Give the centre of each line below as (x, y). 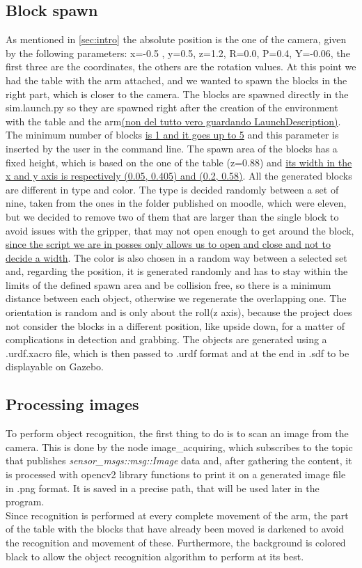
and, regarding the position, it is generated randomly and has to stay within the (177, 271)
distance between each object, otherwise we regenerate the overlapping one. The (176, 298)
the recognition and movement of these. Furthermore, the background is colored (176, 542)
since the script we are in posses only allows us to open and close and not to (168, 244)
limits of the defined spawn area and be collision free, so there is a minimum (168, 284)
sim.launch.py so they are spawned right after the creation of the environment (172, 108)
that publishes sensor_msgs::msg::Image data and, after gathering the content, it (179, 460)
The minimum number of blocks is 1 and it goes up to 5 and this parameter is (172, 135)
